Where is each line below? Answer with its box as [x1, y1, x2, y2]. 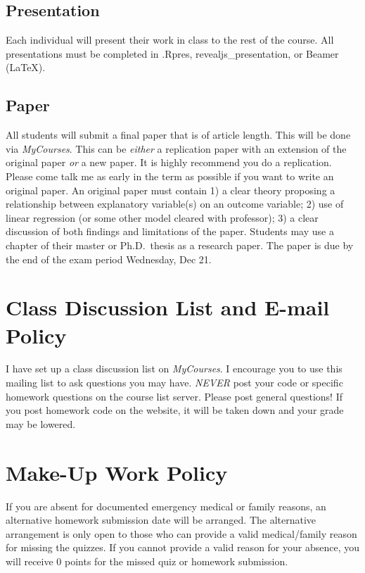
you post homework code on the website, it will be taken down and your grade [6, 403, 344, 417]
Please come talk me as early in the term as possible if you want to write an [6, 168, 334, 183]
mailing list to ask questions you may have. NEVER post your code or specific [6, 375, 343, 390]
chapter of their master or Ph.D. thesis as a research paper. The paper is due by [6, 237, 354, 252]
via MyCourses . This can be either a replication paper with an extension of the [6, 141, 347, 156]
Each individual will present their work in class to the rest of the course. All [6, 32, 334, 47]
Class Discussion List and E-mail [6, 293, 330, 322]
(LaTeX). [6, 60, 46, 75]
